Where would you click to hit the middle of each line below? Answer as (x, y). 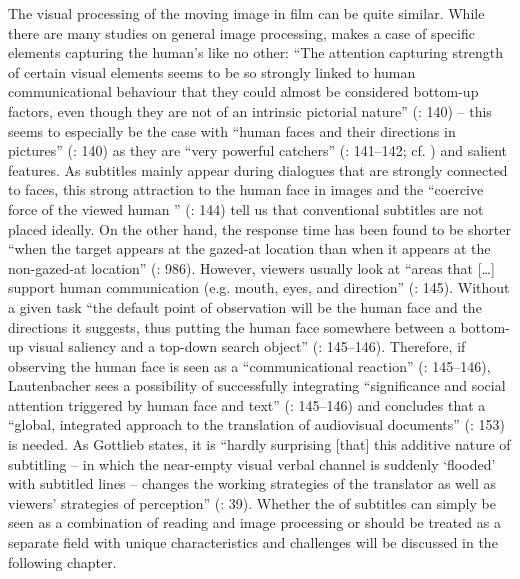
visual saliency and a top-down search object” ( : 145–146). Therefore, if (247, 346)
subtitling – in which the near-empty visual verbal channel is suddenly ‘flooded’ (252, 463)
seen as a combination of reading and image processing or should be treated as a (254, 522)
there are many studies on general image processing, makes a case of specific (241, 32)
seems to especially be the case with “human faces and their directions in (232, 130)
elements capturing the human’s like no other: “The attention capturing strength (256, 52)
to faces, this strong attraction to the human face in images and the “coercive (246, 189)
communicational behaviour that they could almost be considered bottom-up (243, 91)
